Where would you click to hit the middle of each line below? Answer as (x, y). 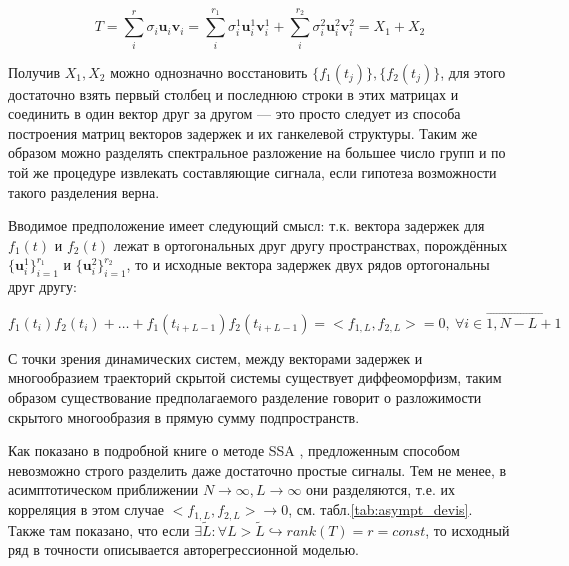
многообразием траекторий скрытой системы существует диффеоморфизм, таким (255, 377)
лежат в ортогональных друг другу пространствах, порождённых (310, 244)
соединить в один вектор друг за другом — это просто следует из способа (234, 113)
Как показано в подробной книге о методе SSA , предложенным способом (234, 450)
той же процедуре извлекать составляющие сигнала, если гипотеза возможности (252, 171)
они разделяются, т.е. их (380, 489)
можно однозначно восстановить (209, 71)
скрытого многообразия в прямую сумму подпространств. (184, 416)
